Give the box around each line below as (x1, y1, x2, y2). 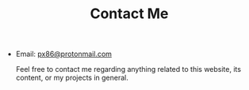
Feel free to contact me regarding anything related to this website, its (15, 65, 242, 74)
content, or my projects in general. (15, 73, 129, 83)
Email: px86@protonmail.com (15, 49, 113, 59)
